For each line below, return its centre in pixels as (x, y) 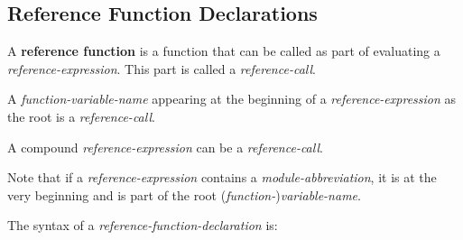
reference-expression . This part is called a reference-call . (162, 68)
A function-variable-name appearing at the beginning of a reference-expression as (232, 99)
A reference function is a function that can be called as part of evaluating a (224, 51)
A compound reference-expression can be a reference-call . (165, 147)
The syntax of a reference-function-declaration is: (143, 225)
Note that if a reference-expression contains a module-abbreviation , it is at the (222, 177)
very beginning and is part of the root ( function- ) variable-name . (184, 194)
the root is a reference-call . (81, 116)
